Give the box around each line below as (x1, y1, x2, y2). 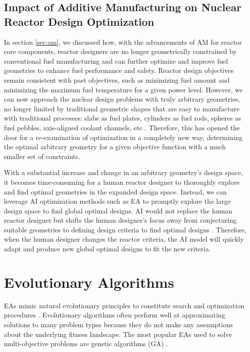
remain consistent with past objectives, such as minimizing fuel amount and (4, 74, 230, 85)
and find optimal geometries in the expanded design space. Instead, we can (4, 186, 227, 196)
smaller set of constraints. (4, 151, 80, 161)
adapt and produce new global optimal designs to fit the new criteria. (4, 244, 211, 254)
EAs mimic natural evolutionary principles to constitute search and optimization (4, 300, 245, 310)
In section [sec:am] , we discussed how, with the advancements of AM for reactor (4, 36, 242, 47)
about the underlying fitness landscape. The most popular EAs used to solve (4, 329, 232, 339)
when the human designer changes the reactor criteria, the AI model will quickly (4, 234, 244, 244)
